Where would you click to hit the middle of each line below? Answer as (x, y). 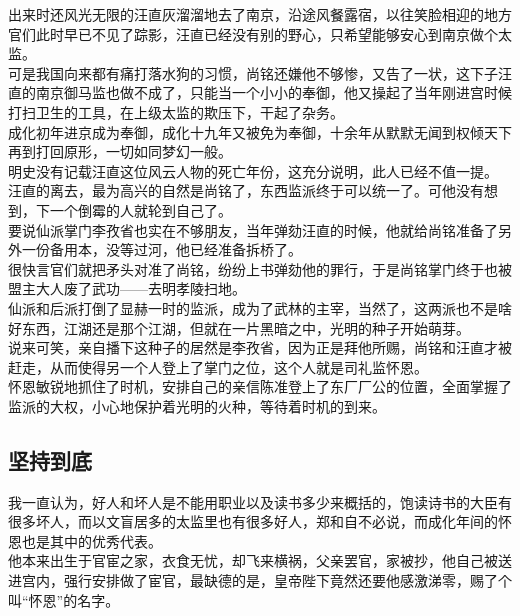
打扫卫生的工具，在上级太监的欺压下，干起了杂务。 (176, 111)
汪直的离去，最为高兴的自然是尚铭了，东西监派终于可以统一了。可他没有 (246, 190)
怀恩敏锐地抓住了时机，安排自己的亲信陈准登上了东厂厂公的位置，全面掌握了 (260, 386)
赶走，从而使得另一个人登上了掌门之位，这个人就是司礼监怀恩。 (218, 366)
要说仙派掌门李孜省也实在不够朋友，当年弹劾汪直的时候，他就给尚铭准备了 (253, 229)
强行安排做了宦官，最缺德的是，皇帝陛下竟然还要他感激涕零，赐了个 (287, 580)
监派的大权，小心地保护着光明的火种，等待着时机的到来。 (197, 405)
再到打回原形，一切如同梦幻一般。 (120, 151)
